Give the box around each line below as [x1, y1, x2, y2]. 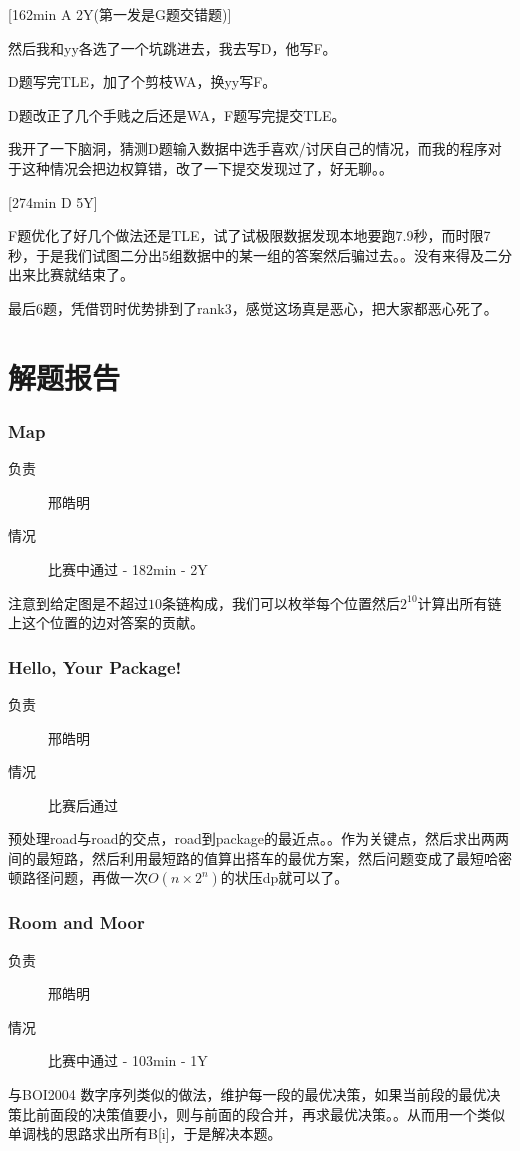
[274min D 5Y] [8, 191, 98, 212]
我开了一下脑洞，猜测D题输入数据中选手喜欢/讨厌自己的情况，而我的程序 [8, 138, 488, 159]
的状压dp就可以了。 [220, 867, 349, 888]
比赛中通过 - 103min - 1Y [48, 1050, 208, 1071]
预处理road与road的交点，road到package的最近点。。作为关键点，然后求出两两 [8, 828, 510, 849]
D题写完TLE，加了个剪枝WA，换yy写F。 [8, 71, 277, 92]
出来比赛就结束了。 [8, 264, 134, 285]
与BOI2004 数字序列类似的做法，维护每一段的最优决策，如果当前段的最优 [8, 1084, 487, 1105]
